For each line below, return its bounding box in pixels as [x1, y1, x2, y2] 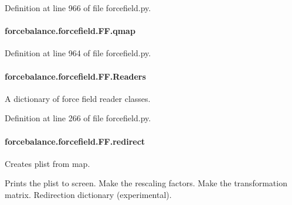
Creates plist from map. [5, 157, 90, 169]
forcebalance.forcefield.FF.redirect [5, 135, 145, 147]
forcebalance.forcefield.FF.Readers [5, 70, 146, 82]
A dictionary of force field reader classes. [5, 92, 151, 104]
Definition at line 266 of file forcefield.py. [5, 112, 151, 124]
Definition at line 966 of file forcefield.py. [5, 2, 151, 13]
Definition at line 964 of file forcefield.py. [5, 47, 151, 59]
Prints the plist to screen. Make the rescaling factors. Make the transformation [5, 177, 287, 189]
